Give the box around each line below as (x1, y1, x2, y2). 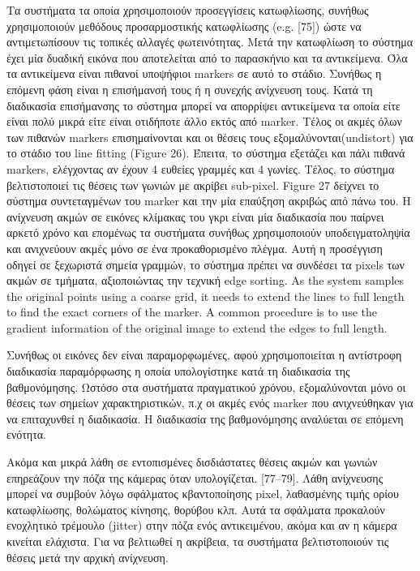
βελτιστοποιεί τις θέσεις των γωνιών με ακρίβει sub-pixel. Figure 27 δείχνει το (6, 176, 379, 193)
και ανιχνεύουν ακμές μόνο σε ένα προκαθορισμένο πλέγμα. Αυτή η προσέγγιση (6, 239, 383, 256)
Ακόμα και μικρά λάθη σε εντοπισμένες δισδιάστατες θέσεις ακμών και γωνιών (6, 453, 378, 470)
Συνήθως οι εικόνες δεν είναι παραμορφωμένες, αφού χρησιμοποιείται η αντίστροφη (6, 346, 402, 363)
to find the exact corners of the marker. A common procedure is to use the (6, 303, 377, 320)
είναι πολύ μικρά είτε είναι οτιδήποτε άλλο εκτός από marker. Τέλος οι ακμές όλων (6, 113, 402, 130)
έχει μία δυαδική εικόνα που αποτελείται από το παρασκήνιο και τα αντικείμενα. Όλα (6, 49, 408, 66)
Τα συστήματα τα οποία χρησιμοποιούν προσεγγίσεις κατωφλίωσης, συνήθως (6, 2, 369, 18)
